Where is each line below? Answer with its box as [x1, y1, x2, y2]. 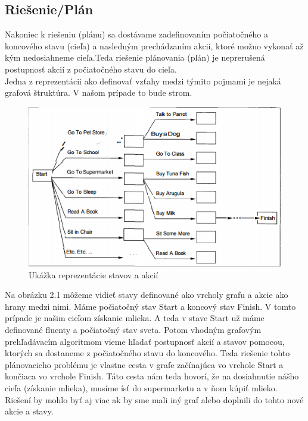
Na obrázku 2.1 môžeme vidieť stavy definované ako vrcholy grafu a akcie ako [5, 288, 288, 301]
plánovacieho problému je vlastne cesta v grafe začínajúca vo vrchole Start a [5, 358, 284, 370]
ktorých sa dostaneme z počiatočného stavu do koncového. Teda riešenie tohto [5, 347, 290, 359]
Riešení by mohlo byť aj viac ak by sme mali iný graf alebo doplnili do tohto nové [5, 393, 304, 406]
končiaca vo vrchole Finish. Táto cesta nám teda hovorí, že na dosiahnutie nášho [5, 370, 299, 382]
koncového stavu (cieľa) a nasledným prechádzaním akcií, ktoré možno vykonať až [5, 39, 304, 52]
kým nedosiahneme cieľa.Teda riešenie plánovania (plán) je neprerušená [5, 51, 265, 64]
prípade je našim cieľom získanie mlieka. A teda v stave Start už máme [5, 312, 265, 324]
